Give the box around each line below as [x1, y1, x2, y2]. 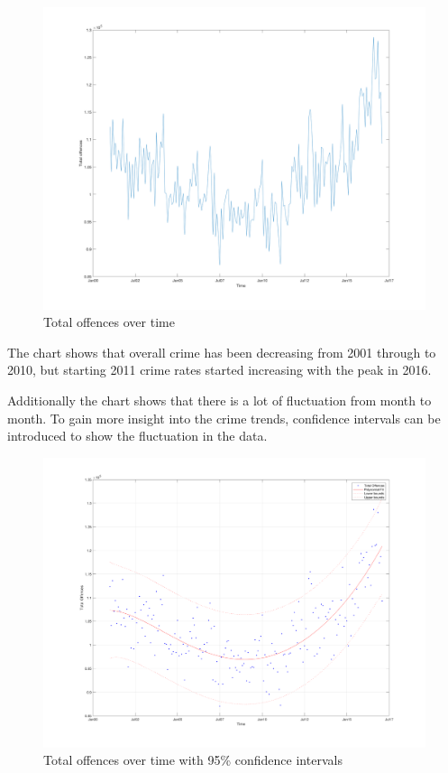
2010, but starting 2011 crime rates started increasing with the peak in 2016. [7, 360, 432, 379]
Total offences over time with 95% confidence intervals [43, 750, 343, 769]
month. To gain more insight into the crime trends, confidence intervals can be [7, 408, 441, 427]
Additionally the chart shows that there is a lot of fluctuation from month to [7, 390, 432, 409]
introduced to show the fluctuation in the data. [7, 426, 268, 445]
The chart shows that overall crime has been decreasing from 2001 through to [7, 342, 436, 361]
